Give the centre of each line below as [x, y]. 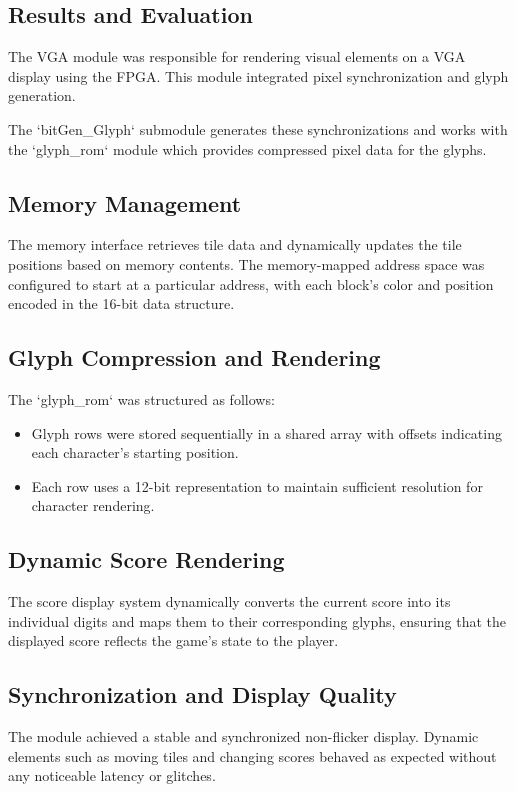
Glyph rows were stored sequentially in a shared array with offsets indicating [266, 432]
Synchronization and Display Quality [202, 694]
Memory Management [125, 202]
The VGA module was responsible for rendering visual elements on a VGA [237, 56]
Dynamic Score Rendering [146, 559]
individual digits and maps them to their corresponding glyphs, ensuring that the [257, 620]
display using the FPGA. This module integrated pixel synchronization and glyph [258, 75]
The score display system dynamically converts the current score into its [229, 601]
